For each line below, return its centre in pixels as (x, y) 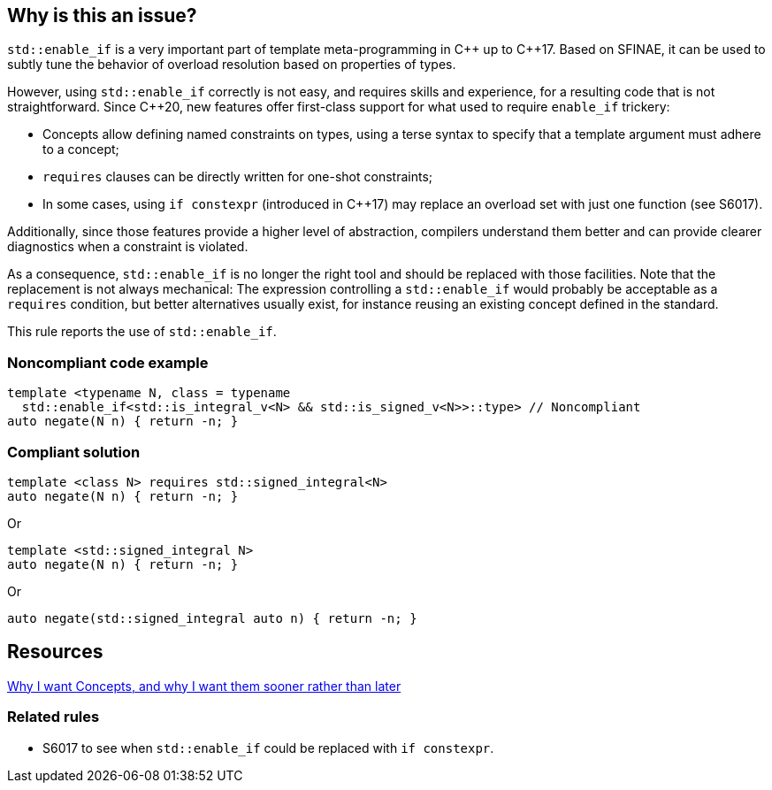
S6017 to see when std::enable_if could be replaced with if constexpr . (268, 748)
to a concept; (81, 150)
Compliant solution (74, 452)
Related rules (54, 717)
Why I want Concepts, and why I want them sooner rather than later (204, 686)
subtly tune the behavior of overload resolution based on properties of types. (232, 65)
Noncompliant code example (108, 362)
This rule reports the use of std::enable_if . (142, 332)
